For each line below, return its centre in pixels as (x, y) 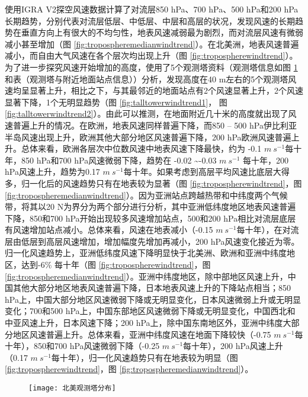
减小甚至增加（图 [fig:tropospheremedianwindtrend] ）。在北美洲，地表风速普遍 (152, 44)
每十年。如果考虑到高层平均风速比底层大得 (206, 172)
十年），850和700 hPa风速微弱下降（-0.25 (82, 346)
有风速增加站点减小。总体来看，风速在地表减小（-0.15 (109, 230)
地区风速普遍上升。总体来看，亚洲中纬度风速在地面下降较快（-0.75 (142, 334)
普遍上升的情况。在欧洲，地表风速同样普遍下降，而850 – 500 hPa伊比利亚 (155, 125)
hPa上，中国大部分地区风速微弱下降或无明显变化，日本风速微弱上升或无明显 (153, 299)
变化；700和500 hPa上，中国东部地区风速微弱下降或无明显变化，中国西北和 (150, 311)
